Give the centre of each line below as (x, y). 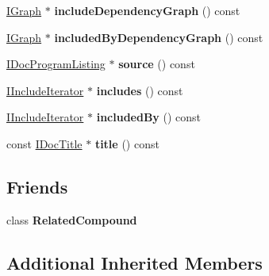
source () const (157, 64)
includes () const (140, 90)
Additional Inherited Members (134, 262)
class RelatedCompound (72, 219)
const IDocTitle (44, 143)
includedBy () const (149, 117)
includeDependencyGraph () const (147, 10)
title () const (127, 143)
